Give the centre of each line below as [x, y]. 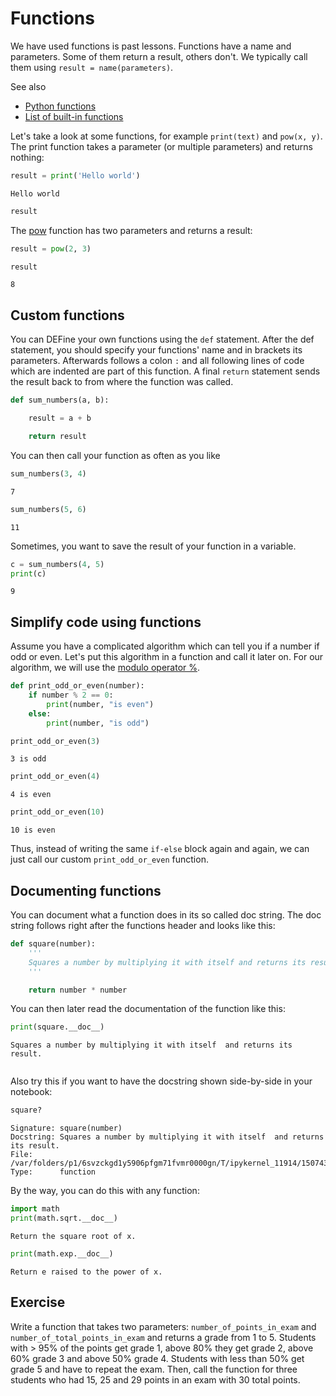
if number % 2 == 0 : [71, 695]
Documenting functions [86, 890]
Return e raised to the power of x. [86, 1272]
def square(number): [53, 944]
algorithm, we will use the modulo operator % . [105, 668]
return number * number [78, 990]
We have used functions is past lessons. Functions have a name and [151, 46]
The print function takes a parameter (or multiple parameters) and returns [161, 146]
